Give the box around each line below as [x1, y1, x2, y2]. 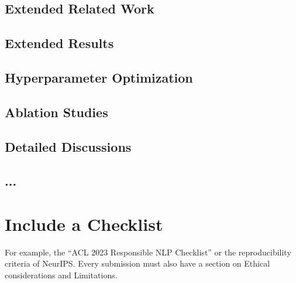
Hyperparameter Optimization [5, 68, 193, 86]
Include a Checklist [5, 212, 163, 236]
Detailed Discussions [5, 137, 132, 155]
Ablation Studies [5, 103, 108, 121]
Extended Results [5, 34, 114, 52]
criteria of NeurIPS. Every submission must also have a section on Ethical [5, 257, 270, 270]
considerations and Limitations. [5, 269, 118, 281]
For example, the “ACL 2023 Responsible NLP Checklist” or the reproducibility [5, 246, 291, 258]
